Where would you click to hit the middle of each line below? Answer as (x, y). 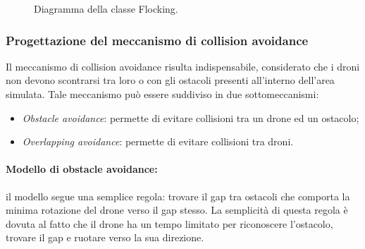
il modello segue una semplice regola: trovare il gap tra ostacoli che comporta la (178, 196)
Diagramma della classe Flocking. (106, 8)
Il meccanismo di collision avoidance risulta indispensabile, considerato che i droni (183, 66)
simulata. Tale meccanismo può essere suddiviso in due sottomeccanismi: (162, 94)
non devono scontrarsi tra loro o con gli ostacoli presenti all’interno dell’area (170, 80)
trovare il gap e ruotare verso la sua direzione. (105, 237)
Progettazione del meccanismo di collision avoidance (157, 40)
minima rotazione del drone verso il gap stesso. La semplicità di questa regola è (177, 210)
